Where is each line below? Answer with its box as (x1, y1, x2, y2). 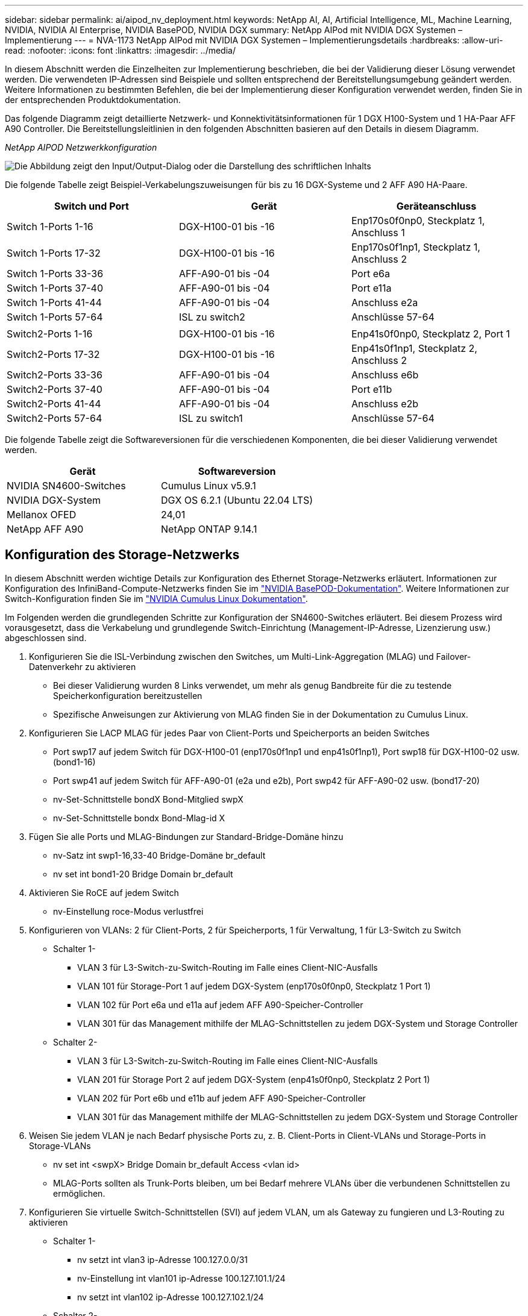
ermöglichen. (53, 1188, 105, 1198)
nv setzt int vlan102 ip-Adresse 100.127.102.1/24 (77, 1291, 264, 1302)
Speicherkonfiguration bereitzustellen (53, 690, 203, 701)
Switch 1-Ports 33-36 (7, 268, 104, 280)
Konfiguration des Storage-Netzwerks (5, 547, 240, 563)
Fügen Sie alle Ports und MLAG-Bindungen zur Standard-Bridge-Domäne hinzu (29, 831, 344, 842)
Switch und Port (54, 200, 129, 212)
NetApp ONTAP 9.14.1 (161, 523, 257, 535)
